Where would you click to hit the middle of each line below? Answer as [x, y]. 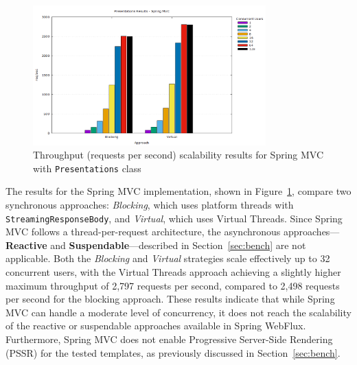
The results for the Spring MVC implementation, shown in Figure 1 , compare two [178, 191]
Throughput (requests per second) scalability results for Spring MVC [178, 155]
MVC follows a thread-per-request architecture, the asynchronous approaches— [173, 232]
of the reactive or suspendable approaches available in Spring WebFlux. [156, 326]
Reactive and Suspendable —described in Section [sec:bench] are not [156, 245]
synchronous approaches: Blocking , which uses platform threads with [150, 204]
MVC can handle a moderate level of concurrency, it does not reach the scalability [178, 312]
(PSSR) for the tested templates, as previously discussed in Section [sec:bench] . [173, 352]
